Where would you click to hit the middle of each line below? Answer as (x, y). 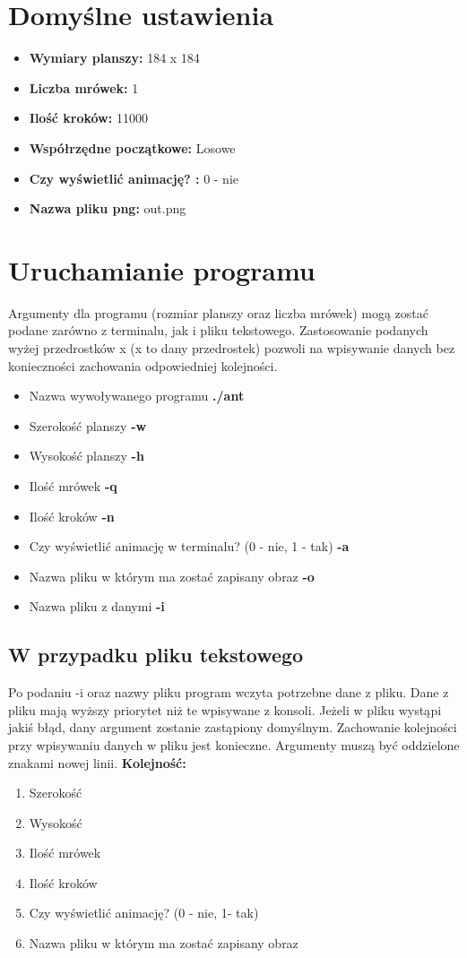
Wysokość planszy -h (86, 456)
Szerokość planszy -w (88, 425)
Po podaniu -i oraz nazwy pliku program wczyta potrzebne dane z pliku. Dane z (229, 692)
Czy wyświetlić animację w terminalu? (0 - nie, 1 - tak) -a (189, 546)
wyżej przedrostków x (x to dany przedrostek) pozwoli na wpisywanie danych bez (232, 348)
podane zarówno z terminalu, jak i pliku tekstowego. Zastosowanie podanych (218, 330)
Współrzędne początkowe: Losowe (132, 147)
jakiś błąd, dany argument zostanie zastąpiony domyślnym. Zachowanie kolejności (233, 727)
